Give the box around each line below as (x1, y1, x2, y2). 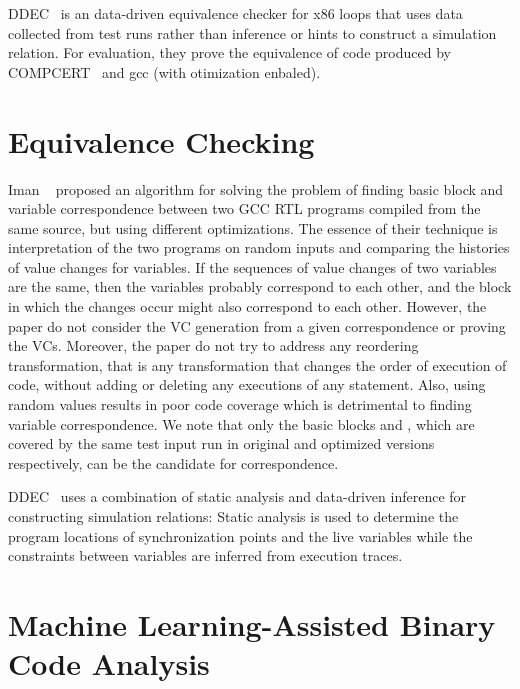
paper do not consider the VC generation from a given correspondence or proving (8, 315, 506, 336)
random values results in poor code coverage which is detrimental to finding (8, 394, 472, 415)
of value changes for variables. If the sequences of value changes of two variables (8, 256, 497, 277)
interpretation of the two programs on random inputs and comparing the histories (8, 237, 510, 258)
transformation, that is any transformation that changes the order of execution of (8, 354, 507, 375)
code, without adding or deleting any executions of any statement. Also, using (8, 374, 486, 395)
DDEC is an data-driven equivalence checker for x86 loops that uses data (8, 3, 463, 23)
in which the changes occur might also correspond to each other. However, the (8, 296, 487, 317)
